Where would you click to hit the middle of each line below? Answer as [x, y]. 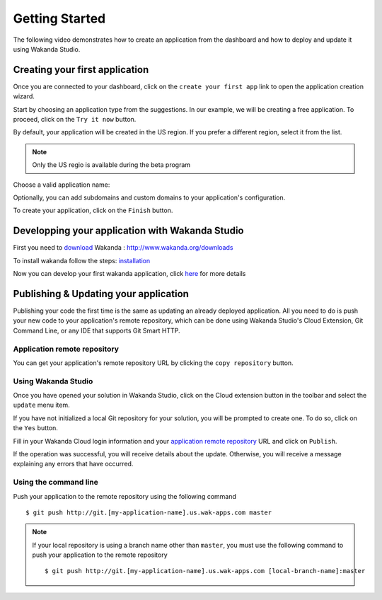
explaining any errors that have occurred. [73, 464]
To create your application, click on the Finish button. [93, 210]
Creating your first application [81, 70]
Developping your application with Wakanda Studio [128, 231]
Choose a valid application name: [62, 185]
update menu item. [41, 405]
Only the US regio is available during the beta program [111, 165]
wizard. [24, 96]
